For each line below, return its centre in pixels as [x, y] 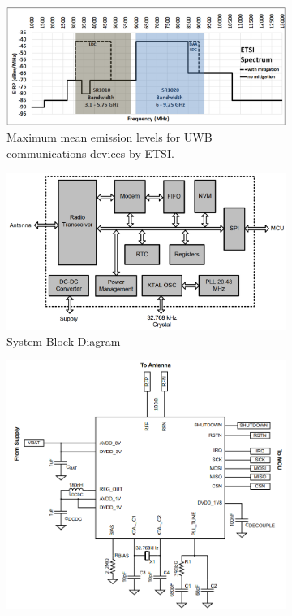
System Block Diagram [64, 341]
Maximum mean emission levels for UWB [109, 137]
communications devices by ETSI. [90, 153]
